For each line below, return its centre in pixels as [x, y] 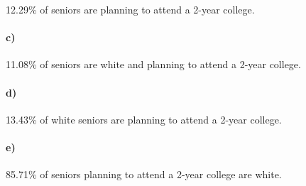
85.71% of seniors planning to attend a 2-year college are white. [144, 174]
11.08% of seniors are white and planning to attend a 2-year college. [153, 64]
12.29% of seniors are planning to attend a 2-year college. [130, 9]
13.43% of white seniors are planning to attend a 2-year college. [144, 119]
